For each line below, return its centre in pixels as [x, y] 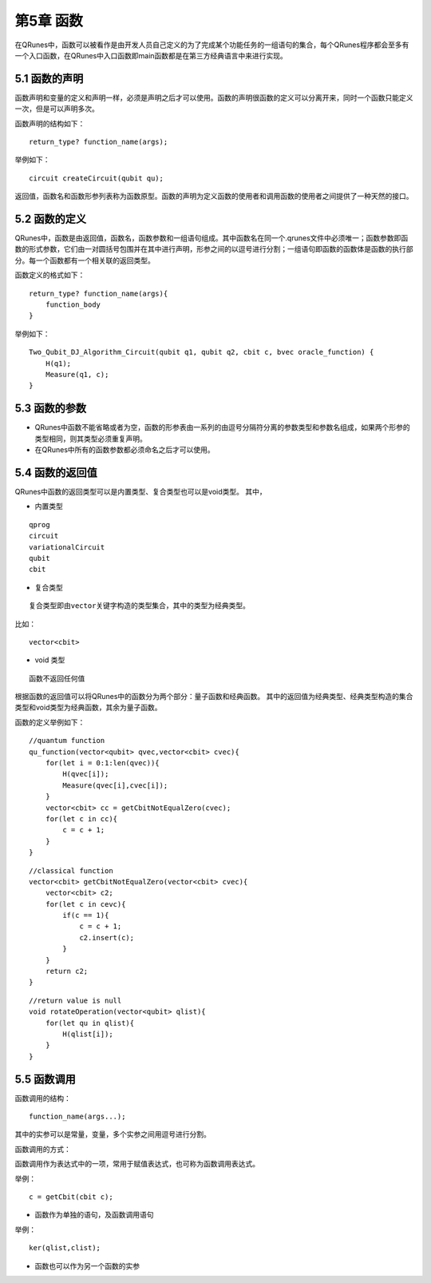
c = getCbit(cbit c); [71, 1197]
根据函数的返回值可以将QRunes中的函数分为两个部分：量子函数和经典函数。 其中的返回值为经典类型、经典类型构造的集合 [214, 697]
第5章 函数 [49, 21]
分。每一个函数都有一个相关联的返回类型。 [85, 260]
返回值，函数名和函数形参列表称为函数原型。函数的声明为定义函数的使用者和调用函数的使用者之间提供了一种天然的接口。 [214, 197]
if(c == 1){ [86, 916]
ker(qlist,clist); [65, 1248]
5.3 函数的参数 [51, 409]
